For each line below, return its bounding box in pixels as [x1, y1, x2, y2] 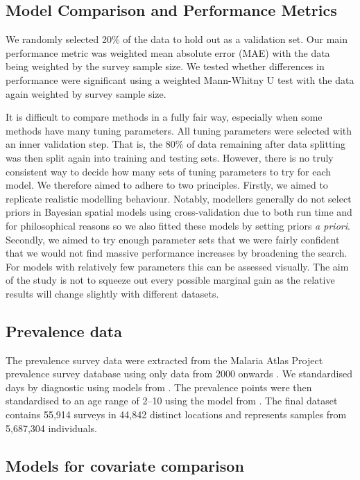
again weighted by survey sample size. [6, 86, 166, 101]
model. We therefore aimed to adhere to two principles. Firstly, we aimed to [6, 178, 328, 192]
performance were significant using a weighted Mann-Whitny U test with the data [6, 72, 354, 87]
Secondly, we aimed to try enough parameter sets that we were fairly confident [6, 232, 340, 246]
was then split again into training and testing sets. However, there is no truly [6, 150, 334, 164]
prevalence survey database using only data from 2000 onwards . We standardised [6, 366, 352, 381]
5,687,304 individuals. [6, 420, 97, 435]
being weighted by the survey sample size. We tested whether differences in [6, 59, 325, 74]
